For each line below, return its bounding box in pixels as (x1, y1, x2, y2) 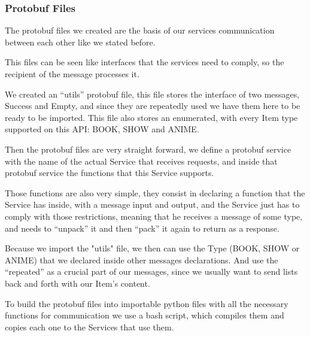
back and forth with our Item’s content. (5, 277, 150, 289)
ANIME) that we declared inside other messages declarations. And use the (5, 253, 278, 266)
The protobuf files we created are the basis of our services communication (5, 24, 275, 37)
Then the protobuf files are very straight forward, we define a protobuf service (5, 142, 291, 155)
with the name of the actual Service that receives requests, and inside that (5, 154, 278, 167)
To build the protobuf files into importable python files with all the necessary (5, 297, 288, 309)
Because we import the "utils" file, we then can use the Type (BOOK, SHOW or (5, 242, 300, 254)
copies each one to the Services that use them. (5, 320, 174, 333)
